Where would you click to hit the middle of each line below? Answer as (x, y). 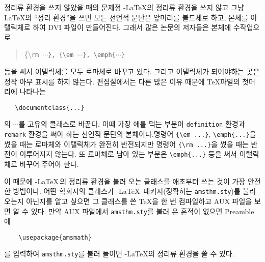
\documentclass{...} (50, 108)
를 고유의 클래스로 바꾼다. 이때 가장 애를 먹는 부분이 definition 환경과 (132, 124)
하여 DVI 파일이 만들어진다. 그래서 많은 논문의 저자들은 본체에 (132, 27)
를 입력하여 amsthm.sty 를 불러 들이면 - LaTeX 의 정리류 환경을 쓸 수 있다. (119, 254)
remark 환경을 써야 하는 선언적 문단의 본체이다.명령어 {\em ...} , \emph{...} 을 (130, 134)
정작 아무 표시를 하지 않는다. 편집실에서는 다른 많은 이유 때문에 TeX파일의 (122, 81)
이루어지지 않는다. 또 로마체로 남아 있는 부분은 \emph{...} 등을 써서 (128, 154)
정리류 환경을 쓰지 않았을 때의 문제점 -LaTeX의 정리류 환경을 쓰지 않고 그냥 (124, 7)
